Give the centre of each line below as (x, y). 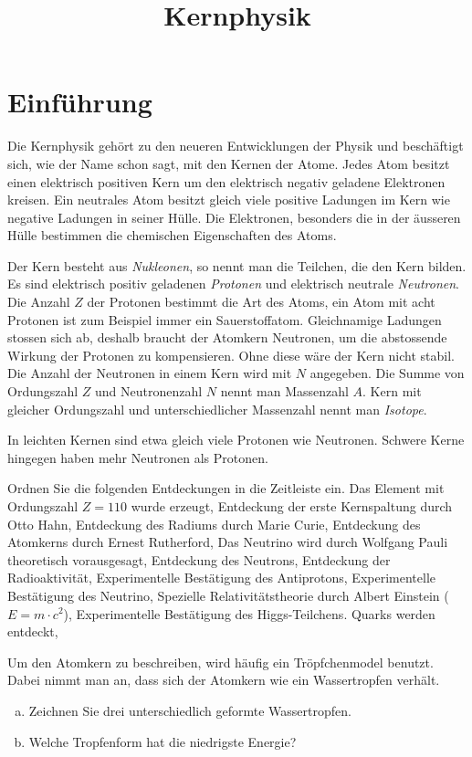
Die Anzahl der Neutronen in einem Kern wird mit (150, 373)
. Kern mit (392, 391)
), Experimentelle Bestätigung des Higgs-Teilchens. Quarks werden (249, 613)
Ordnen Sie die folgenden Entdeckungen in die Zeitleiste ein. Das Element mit (226, 488)
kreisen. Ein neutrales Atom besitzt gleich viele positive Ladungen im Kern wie (229, 200)
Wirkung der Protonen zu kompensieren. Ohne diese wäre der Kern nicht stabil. (231, 355)
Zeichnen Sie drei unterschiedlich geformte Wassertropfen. (190, 710)
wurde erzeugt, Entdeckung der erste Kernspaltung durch (292, 506)
